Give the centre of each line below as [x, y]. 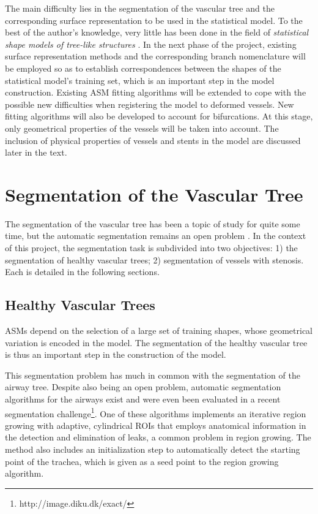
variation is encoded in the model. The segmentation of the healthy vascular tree [156, 342]
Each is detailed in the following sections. [82, 272]
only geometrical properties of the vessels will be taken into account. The [142, 128]
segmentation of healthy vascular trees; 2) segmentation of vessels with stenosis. [154, 259]
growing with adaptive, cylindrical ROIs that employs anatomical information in [156, 425]
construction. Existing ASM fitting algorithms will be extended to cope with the [156, 92]
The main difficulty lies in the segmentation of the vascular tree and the [140, 8]
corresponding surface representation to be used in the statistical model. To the [154, 20]
